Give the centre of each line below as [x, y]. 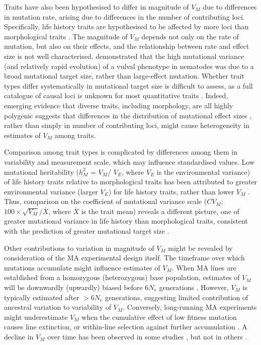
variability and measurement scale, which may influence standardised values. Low [129, 161]
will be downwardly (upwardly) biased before [73, 287]
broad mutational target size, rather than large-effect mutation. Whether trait [124, 76]
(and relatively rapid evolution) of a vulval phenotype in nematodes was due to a [129, 66]
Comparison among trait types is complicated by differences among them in [121, 152]
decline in [19, 336]
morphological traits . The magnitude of [66, 36]
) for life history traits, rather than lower [171, 191]
